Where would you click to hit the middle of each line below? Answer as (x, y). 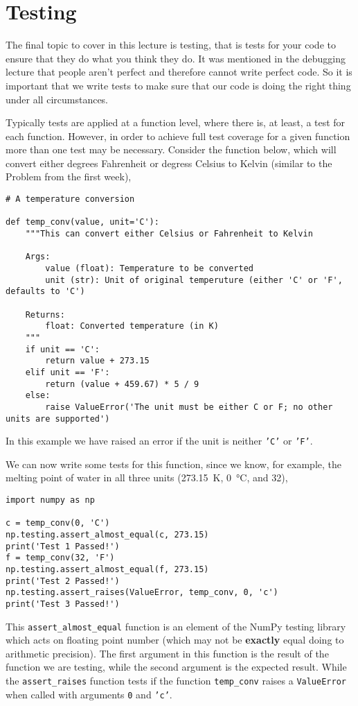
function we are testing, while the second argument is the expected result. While (176, 667)
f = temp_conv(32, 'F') (60, 558)
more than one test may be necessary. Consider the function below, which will (171, 149)
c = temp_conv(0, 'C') (58, 523)
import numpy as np (50, 500)
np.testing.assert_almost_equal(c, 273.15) (107, 535)
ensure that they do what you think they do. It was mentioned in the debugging (176, 58)
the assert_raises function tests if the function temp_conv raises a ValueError (176, 681)
